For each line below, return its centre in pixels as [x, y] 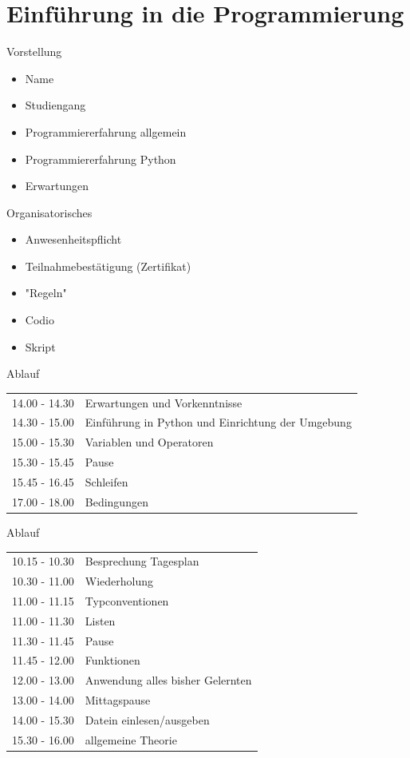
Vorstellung [34, 52]
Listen [100, 620]
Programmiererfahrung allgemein [106, 131]
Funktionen [112, 660]
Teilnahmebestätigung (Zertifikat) [108, 266]
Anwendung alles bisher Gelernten [168, 680]
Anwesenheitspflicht [73, 239]
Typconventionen [127, 600]
